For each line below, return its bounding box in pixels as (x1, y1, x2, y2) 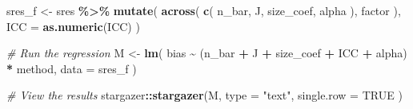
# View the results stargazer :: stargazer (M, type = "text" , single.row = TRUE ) (6, 87, 403, 103)
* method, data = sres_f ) (6, 60, 137, 76)
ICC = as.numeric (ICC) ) (6, 18, 140, 34)
